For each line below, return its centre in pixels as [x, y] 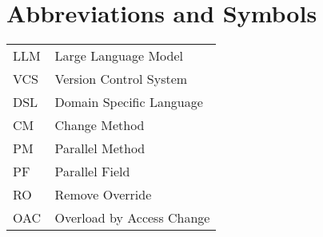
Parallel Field [92, 172]
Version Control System [121, 79]
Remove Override [103, 195]
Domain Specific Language [129, 102]
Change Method [100, 125]
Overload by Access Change [132, 218]
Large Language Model [119, 56]
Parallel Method [100, 148]
